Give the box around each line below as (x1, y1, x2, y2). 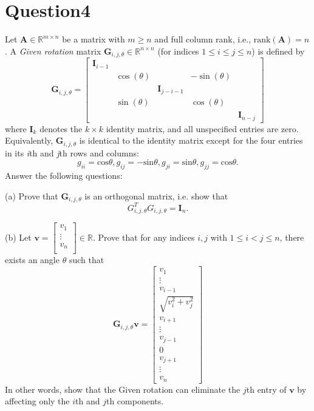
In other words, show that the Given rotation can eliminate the (5, 383, 241, 395)
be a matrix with (62, 33, 125, 45)
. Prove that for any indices (92, 230, 195, 243)
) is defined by (251, 44, 305, 57)
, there (279, 230, 304, 243)
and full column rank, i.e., (154, 33, 251, 45)
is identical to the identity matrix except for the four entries (79, 134, 303, 147)
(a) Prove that (5, 189, 58, 202)
